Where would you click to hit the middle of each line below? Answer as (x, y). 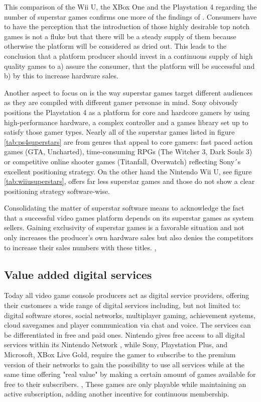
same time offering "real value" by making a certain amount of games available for (130, 374)
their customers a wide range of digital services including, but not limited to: (122, 305)
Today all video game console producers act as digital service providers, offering (127, 295)
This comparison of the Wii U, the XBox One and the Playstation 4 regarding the (130, 7)
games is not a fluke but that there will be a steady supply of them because (120, 36)
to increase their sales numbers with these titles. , (80, 247)
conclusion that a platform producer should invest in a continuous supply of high (128, 56)
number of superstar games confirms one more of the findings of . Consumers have (130, 16)
